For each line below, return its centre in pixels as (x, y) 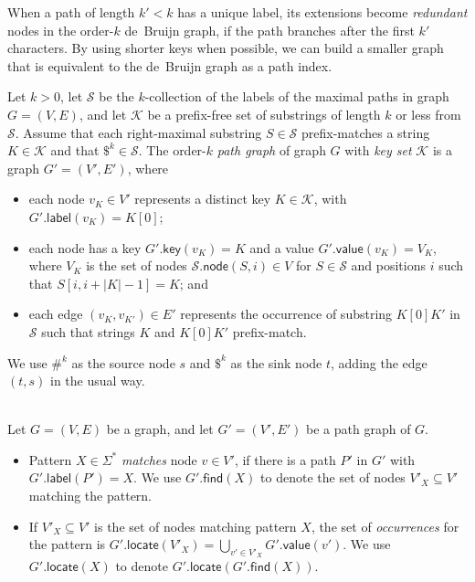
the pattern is (67, 544)
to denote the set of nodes (333, 477)
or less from (428, 114)
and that (75, 150)
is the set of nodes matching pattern (195, 526)
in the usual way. (98, 381)
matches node (159, 459)
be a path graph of (359, 429)
